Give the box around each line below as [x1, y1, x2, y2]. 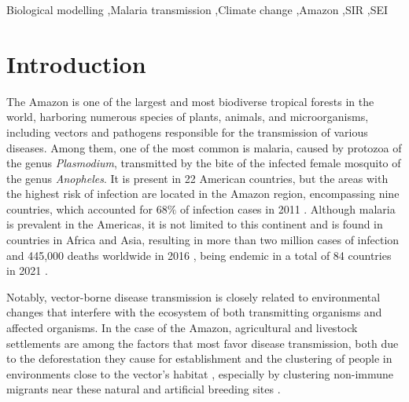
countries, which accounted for [6, 200, 153, 217]
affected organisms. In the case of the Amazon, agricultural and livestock [6, 320, 358, 336]
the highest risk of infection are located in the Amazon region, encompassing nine [6, 185, 400, 202]
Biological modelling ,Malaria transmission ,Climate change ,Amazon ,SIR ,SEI [6, 2, 389, 17]
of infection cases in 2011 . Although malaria [180, 200, 396, 217]
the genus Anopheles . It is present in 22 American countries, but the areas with [6, 170, 389, 186]
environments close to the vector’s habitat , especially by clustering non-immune [6, 365, 394, 382]
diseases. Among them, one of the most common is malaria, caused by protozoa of [6, 139, 402, 155]
